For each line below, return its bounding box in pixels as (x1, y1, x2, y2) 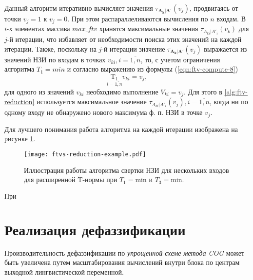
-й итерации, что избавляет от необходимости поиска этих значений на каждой (7, 34, 242, 44)
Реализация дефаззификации (4, 219, 186, 239)
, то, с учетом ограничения (140, 54, 220, 64)
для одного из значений (4, 86, 74, 96)
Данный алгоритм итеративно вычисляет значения (4, 3, 153, 13)
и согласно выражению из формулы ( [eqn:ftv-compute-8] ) (67, 64, 238, 74)
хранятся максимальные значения (99, 23, 198, 34)
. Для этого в (184, 86, 222, 96)
